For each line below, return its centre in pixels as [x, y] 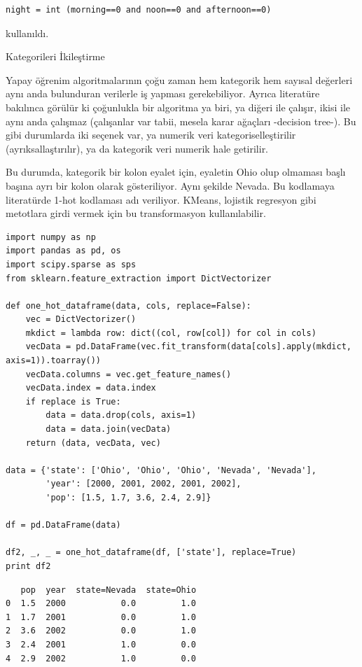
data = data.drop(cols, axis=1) [121, 415]
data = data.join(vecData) [109, 429]
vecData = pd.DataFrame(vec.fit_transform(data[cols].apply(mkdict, [188, 347]
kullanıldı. [27, 33]
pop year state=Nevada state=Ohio [109, 590]
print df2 [28, 566]
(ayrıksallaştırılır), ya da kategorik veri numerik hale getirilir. [137, 148]
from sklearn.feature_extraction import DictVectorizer [139, 278]
